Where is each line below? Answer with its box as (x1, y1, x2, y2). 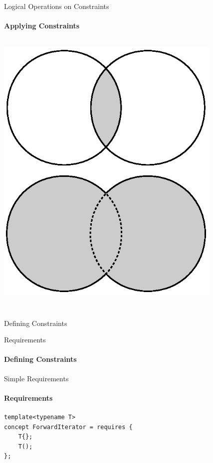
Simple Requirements (4, 373, 69, 383)
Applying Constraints (4, 20, 80, 31)
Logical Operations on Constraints (4, 1, 109, 11)
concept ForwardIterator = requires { (4, 423, 133, 431)
